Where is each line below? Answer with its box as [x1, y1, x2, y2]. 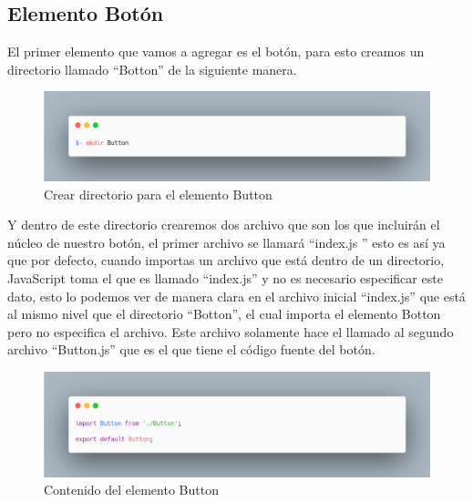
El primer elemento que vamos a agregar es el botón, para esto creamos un [7, 42, 425, 61]
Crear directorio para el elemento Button [44, 184, 272, 203]
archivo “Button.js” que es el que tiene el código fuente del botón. [7, 340, 375, 359]
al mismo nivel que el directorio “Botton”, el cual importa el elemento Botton [7, 304, 441, 323]
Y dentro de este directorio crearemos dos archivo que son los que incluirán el [7, 215, 440, 234]
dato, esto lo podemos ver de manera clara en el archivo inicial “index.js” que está [7, 286, 466, 305]
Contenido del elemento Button [44, 480, 219, 499]
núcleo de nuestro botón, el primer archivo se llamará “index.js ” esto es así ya [7, 232, 446, 251]
